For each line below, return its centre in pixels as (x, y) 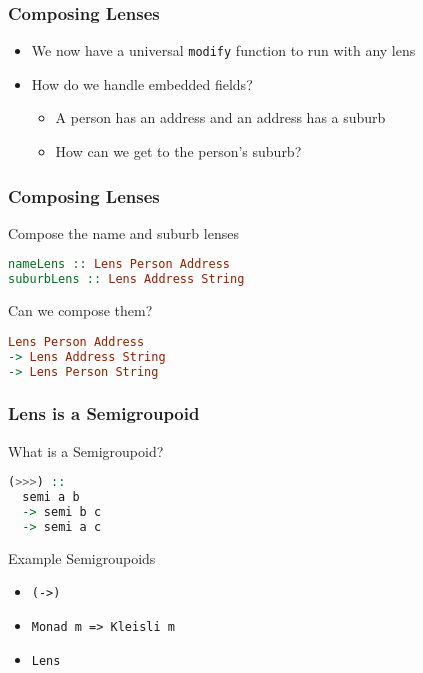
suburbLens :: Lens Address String (126, 279)
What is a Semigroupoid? (86, 450)
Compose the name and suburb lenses (123, 232)
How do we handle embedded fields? (142, 83)
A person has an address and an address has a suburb (220, 117)
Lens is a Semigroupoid (104, 413)
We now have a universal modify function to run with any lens (223, 50)
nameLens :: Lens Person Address (119, 264)
